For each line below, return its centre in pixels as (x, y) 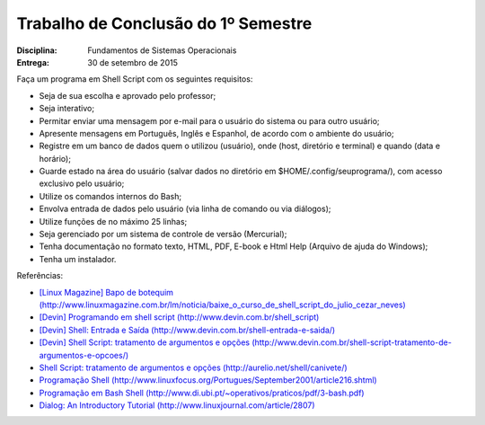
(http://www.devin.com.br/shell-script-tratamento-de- (352, 342)
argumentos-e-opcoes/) (84, 355)
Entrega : (33, 62)
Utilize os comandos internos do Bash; (110, 196)
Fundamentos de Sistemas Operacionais (162, 50)
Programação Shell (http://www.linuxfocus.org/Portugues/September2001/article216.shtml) (208, 380)
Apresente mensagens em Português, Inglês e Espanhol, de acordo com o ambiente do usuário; (216, 133)
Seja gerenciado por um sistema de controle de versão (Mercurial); (163, 235)
